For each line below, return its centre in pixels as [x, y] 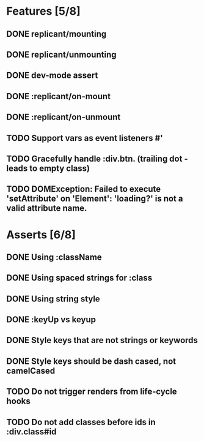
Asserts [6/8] [41, 235]
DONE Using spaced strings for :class [79, 278]
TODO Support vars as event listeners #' [85, 138]
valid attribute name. [47, 209]
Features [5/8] [43, 11]
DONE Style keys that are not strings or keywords [102, 340]
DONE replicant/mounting [56, 34]
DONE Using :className [54, 257]
